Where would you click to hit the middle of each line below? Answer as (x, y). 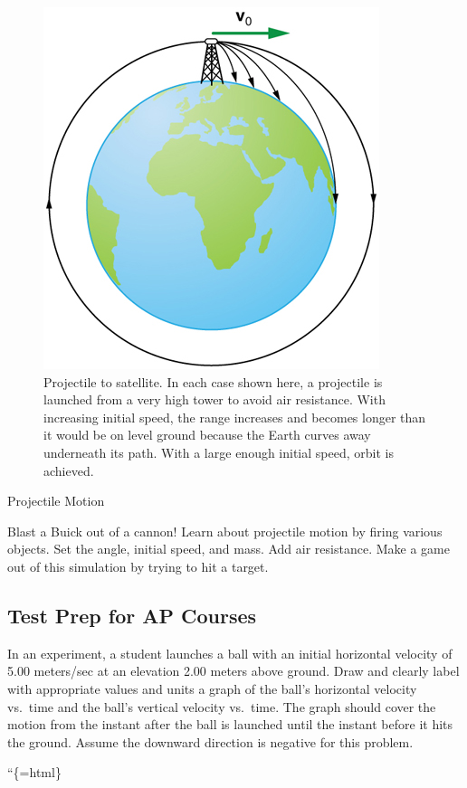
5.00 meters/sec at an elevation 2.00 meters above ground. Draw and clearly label (233, 671)
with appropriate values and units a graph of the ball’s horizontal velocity (212, 688)
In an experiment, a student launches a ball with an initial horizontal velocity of (230, 653)
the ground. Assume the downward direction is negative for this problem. (210, 741)
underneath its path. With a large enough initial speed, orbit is (219, 452)
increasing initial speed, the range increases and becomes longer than (235, 417)
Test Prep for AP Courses (132, 615)
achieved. (69, 470)
